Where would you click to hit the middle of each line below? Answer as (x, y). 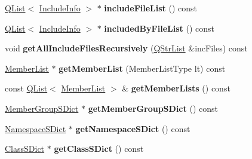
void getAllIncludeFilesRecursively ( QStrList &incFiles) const (126, 48)
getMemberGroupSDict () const (153, 108)
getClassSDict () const (99, 149)
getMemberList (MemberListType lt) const (142, 68)
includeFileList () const (151, 8)
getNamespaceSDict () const (133, 128)
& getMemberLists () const (176, 88)
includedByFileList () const (159, 28)
